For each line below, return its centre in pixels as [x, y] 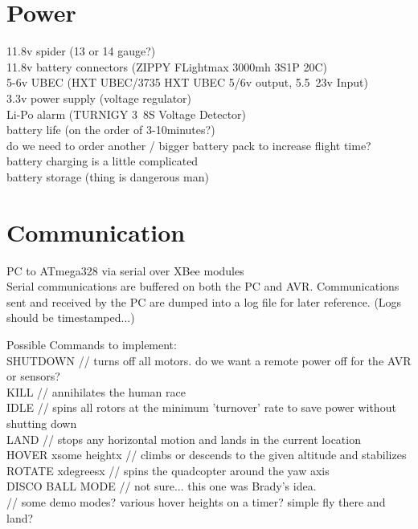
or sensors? [33, 376]
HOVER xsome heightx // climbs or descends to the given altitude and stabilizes [207, 455]
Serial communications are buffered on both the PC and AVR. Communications [203, 286]
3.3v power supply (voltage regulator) [99, 98]
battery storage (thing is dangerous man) [108, 176]
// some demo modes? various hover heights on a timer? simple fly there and [196, 501]
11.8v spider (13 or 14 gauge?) [81, 51]
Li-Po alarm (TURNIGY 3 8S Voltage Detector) [127, 114]
